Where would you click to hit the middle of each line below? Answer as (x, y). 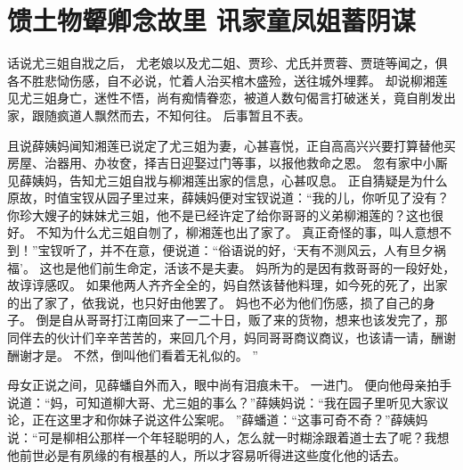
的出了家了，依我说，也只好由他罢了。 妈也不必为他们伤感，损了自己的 (215, 302)
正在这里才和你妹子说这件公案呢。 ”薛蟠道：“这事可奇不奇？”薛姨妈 (230, 420)
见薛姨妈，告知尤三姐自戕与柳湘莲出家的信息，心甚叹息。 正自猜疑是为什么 (227, 180)
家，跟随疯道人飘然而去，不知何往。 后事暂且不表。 (159, 115)
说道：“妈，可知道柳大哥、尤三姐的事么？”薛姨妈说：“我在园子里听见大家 (222, 402)
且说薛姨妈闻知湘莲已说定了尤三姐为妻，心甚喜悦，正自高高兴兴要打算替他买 (231, 145)
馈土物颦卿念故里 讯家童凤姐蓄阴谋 (211, 20)
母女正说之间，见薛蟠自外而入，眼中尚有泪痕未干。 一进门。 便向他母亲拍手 (230, 385)
